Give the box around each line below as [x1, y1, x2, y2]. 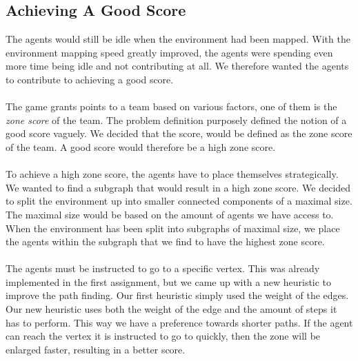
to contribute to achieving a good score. [6, 72, 174, 86]
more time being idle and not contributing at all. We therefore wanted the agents [6, 59, 349, 73]
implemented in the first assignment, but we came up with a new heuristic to [6, 274, 332, 289]
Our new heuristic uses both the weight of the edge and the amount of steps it [6, 302, 337, 316]
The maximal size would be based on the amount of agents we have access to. [6, 207, 334, 221]
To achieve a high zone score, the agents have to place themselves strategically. [6, 167, 339, 181]
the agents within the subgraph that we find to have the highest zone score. [6, 234, 325, 249]
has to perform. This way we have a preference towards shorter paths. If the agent [6, 315, 353, 329]
